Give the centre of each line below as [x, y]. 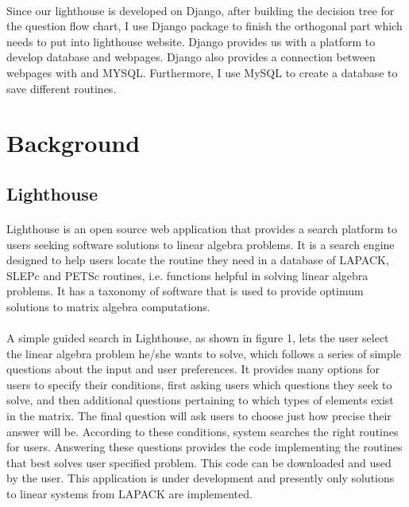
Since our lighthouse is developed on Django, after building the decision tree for [201, 10]
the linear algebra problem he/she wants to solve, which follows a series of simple [204, 353]
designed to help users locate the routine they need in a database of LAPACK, [198, 260]
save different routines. [62, 88]
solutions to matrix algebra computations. [108, 306]
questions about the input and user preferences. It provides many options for [193, 369]
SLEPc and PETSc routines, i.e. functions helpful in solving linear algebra [187, 275]
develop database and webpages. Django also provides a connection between [191, 57]
